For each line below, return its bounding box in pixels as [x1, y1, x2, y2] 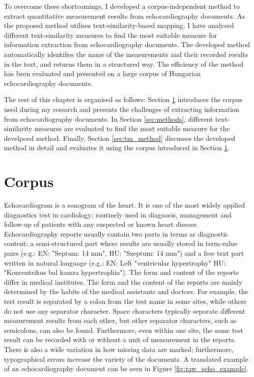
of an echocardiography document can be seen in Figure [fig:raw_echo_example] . [4, 363, 249, 374]
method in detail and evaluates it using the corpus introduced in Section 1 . [4, 142, 230, 153]
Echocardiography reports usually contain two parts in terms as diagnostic [4, 228, 228, 239]
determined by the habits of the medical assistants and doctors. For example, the [4, 286, 248, 296]
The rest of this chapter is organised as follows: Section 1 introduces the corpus [4, 94, 243, 105]
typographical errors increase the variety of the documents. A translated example [4, 353, 249, 364]
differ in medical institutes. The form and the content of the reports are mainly [4, 276, 243, 287]
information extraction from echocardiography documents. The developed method [4, 39, 250, 50]
